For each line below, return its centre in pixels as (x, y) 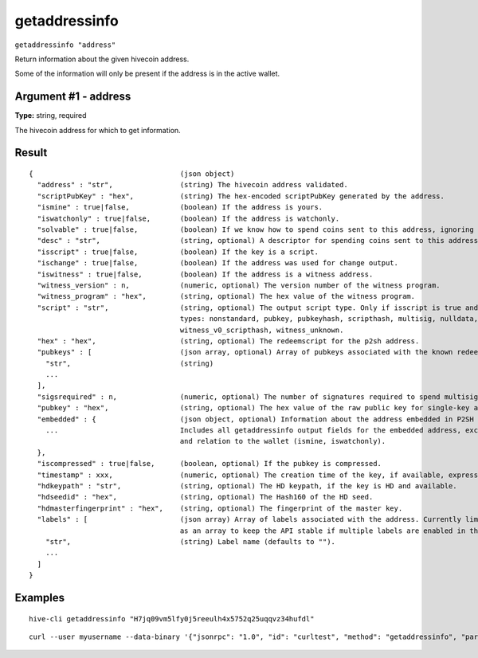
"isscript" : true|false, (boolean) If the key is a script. (178, 252)
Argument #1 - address (73, 97)
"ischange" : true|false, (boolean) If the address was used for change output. (217, 263)
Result (31, 153)
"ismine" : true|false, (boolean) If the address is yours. (180, 208)
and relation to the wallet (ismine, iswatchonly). (283, 441)
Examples (40, 597)
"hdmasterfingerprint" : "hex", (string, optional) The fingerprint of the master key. (220, 508)
